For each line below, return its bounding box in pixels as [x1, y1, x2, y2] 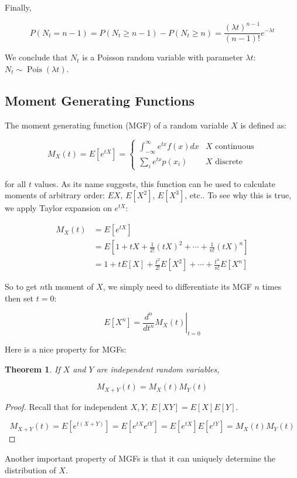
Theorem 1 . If [5, 362, 60, 375]
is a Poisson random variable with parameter [82, 51, 243, 63]
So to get [5, 280, 37, 293]
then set [5, 291, 34, 304]
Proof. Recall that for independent [5, 400, 128, 412]
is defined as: [240, 118, 287, 131]
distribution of [5, 463, 56, 476]
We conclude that [5, 51, 68, 63]
